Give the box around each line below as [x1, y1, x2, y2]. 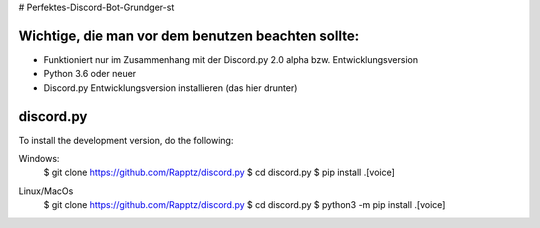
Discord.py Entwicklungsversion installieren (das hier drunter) [43, 81, 298, 94]
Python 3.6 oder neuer [43, 68, 137, 80]
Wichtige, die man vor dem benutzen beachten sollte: [18, 27, 360, 44]
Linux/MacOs [18, 185, 74, 197]
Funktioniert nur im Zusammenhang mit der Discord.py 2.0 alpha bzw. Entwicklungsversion [43, 53, 419, 65]
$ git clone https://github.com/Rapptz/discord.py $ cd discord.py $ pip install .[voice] [43, 166, 395, 179]
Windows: [18, 152, 60, 164]
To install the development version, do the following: [18, 134, 234, 146]
